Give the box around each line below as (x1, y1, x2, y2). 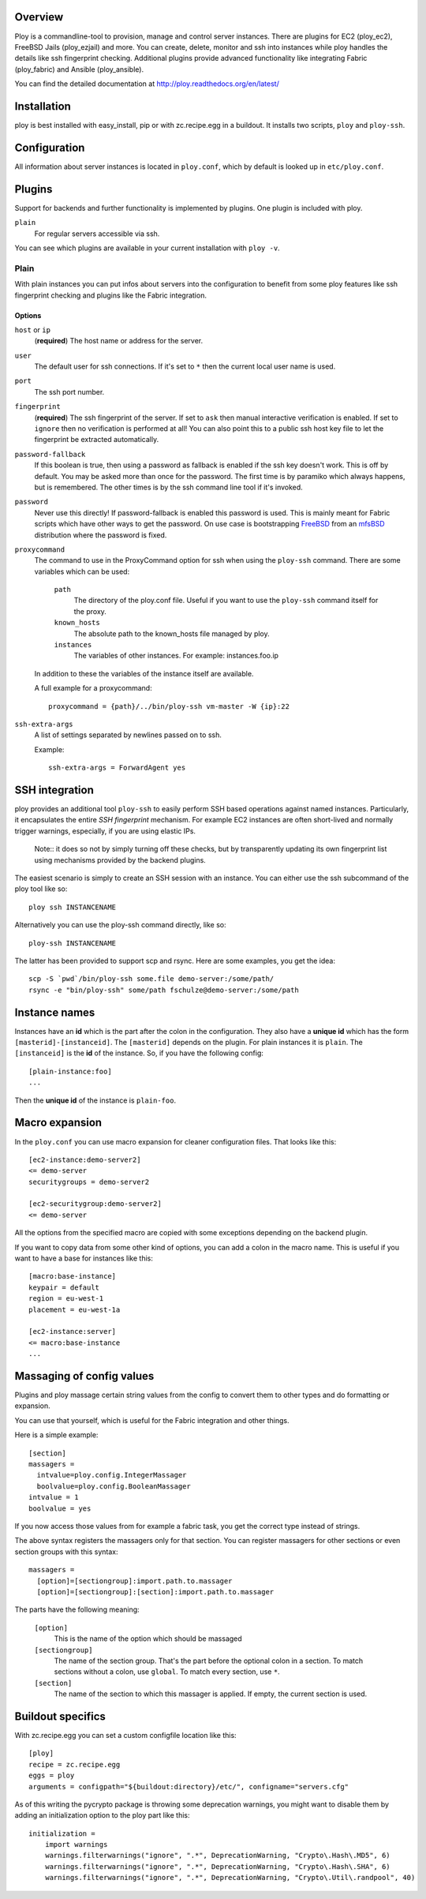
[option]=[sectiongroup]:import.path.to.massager (36, 1576, 233, 1586)
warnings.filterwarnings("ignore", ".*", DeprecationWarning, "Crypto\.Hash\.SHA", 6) (44, 1862, 390, 1871)
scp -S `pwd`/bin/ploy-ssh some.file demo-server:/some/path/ (28, 975, 275, 983)
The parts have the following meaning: (14, 1605, 140, 1614)
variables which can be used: (34, 567, 130, 576)
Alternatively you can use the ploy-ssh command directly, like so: (14, 920, 226, 930)
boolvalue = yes (28, 1504, 92, 1513)
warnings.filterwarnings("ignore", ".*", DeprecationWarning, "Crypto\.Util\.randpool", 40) (44, 1873, 416, 1882)
